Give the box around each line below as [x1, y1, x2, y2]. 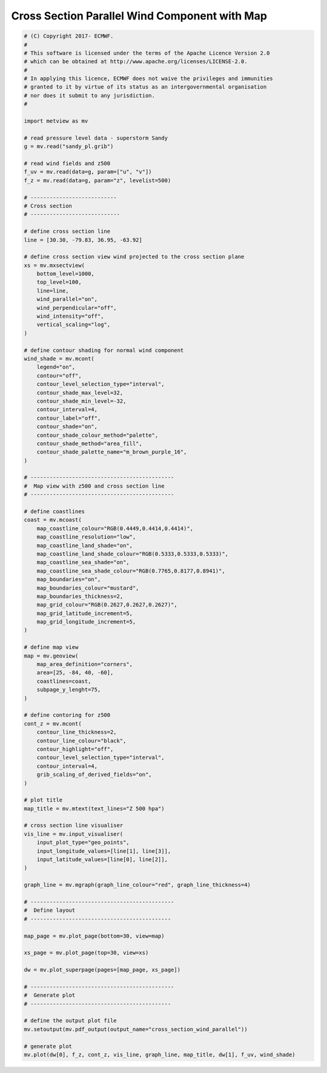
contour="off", [36, 372, 82, 379]
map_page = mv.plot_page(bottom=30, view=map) [24, 932, 165, 940]
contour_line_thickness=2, [36, 728, 117, 736]
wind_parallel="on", [36, 296, 98, 303]
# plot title [24, 796, 63, 804]
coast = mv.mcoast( [24, 516, 82, 523]
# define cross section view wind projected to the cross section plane [24, 254, 245, 260]
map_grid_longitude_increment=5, [36, 619, 136, 625]
